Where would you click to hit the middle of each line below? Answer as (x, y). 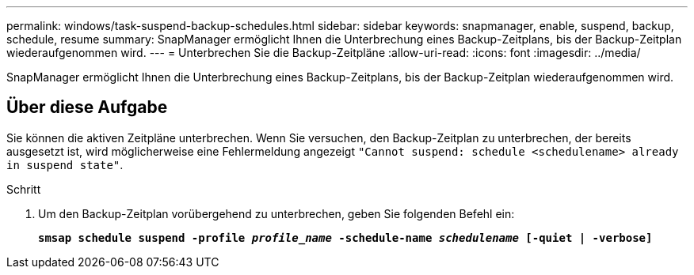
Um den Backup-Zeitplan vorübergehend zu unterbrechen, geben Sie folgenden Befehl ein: (276, 213)
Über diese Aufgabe (87, 107)
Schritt (24, 189)
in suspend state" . (65, 164)
